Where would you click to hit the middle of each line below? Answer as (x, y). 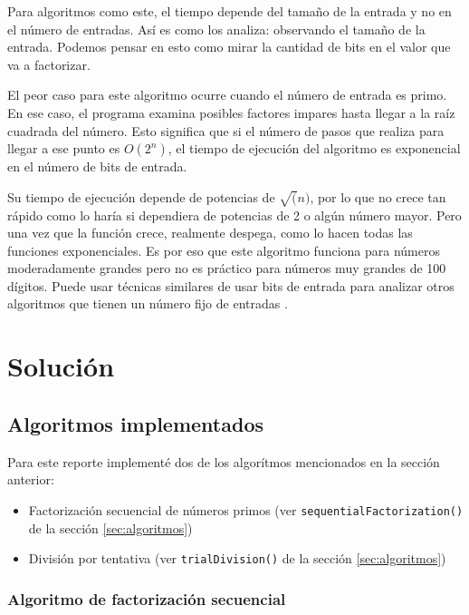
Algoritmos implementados (135, 423)
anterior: (31, 479)
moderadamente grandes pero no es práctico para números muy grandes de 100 (227, 268)
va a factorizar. (49, 64)
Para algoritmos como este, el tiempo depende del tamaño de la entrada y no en (230, 11)
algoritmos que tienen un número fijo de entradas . (148, 303)
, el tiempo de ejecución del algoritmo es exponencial (314, 148)
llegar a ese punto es (64, 148)
